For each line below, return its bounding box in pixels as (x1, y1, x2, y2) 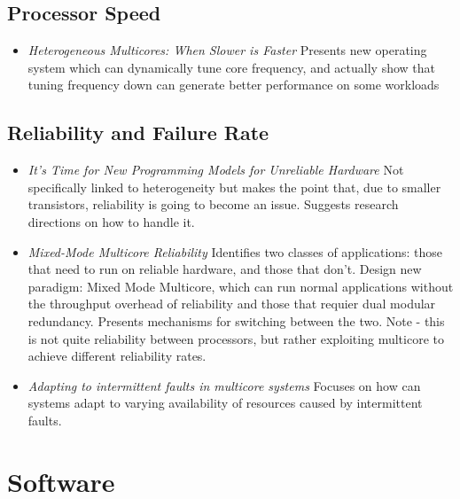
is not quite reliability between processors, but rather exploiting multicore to (27, 329, 444, 347)
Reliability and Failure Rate (7, 119, 269, 146)
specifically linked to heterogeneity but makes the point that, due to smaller (27, 177, 441, 196)
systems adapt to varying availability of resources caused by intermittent (27, 394, 423, 412)
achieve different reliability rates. (27, 347, 207, 365)
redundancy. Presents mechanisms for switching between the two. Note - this (27, 311, 445, 330)
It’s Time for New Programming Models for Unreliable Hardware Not (27, 160, 404, 179)
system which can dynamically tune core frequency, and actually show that (27, 58, 435, 76)
